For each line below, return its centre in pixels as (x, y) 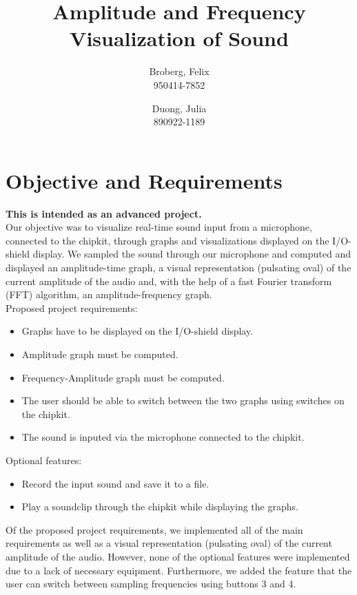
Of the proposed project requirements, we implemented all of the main (154, 529)
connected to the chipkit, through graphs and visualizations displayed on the (167, 240)
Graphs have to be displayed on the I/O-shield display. (137, 331)
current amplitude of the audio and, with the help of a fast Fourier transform (169, 281)
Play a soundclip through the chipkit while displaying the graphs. (160, 507)
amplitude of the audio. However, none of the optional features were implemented (178, 556)
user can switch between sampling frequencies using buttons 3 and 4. (151, 584)
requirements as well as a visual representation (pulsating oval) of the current (169, 543)
